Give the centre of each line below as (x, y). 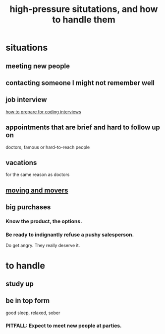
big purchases (28, 207)
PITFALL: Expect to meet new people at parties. (64, 326)
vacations (21, 163)
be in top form (28, 301)
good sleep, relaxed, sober (33, 313)
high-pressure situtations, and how (84, 9)
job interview (26, 100)
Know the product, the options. (44, 221)
